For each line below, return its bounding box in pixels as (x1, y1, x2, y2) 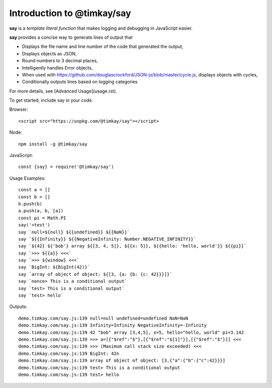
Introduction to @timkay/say (9, 8, 131, 19)
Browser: (9, 106, 28, 113)
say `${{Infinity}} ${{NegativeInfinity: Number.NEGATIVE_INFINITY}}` (18, 236, 196, 242)
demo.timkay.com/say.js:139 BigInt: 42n (18, 350, 119, 356)
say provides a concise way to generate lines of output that (9, 34, 133, 40)
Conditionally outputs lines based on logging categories (22, 79, 138, 85)
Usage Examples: (9, 175, 46, 181)
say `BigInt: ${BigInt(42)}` (18, 264, 90, 270)
